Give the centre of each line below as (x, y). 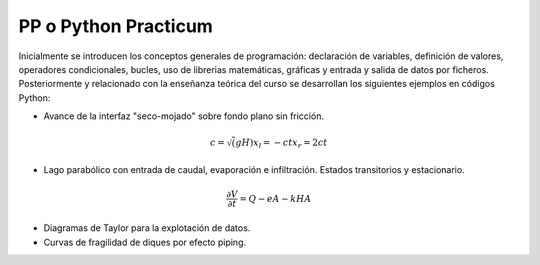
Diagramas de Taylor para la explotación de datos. (147, 228)
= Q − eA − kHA (275, 198)
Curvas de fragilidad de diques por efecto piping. (145, 242)
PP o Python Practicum (116, 26)
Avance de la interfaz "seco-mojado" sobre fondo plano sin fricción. (184, 116)
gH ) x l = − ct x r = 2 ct (281, 144)
